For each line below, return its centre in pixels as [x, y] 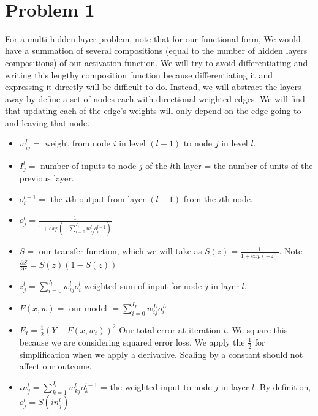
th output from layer [107, 198]
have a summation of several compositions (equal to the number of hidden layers [156, 51]
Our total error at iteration [170, 329]
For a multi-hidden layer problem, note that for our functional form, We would [153, 38]
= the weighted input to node [156, 386]
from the [200, 198]
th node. [237, 198]
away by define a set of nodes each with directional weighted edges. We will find [155, 98]
